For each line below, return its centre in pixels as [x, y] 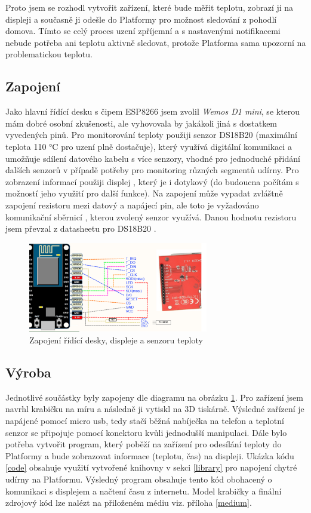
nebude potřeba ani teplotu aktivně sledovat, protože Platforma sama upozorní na [156, 42]
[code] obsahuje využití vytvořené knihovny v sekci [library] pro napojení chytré [151, 467]
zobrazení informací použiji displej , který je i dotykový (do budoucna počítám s [152, 181]
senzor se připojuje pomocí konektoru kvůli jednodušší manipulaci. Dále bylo [146, 432]
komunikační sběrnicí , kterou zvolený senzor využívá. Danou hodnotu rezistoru [151, 216]
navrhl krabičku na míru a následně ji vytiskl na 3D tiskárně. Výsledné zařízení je [155, 409]
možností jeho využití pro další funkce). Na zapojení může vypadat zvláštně [144, 193]
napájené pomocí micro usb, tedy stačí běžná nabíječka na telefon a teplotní [145, 420]
